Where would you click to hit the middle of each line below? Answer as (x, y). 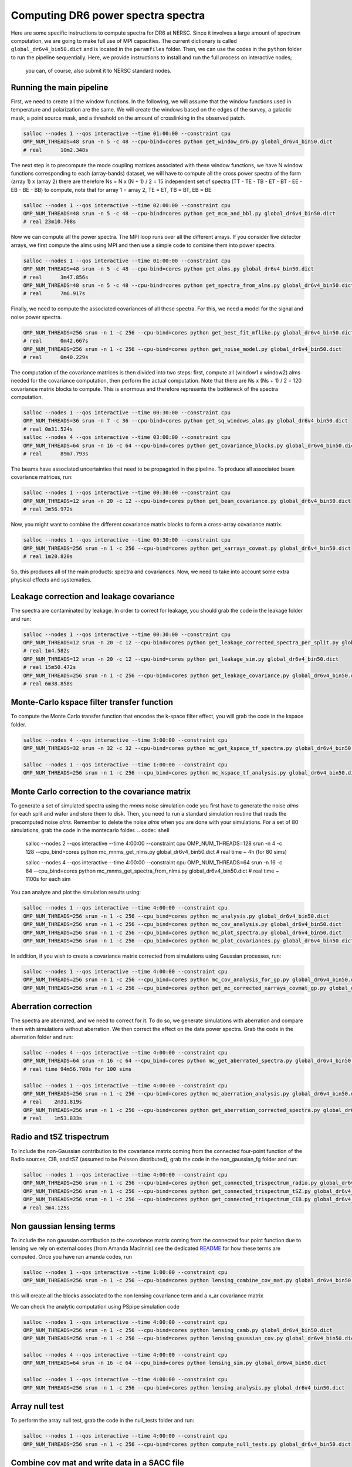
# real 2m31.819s (53, 1102)
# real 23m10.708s (50, 222)
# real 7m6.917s (54, 294)
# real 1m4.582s (47, 651)
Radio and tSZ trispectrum (60, 1137)
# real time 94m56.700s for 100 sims (77, 1069)
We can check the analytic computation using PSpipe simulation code (95, 1306)
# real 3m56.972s (48, 509)
